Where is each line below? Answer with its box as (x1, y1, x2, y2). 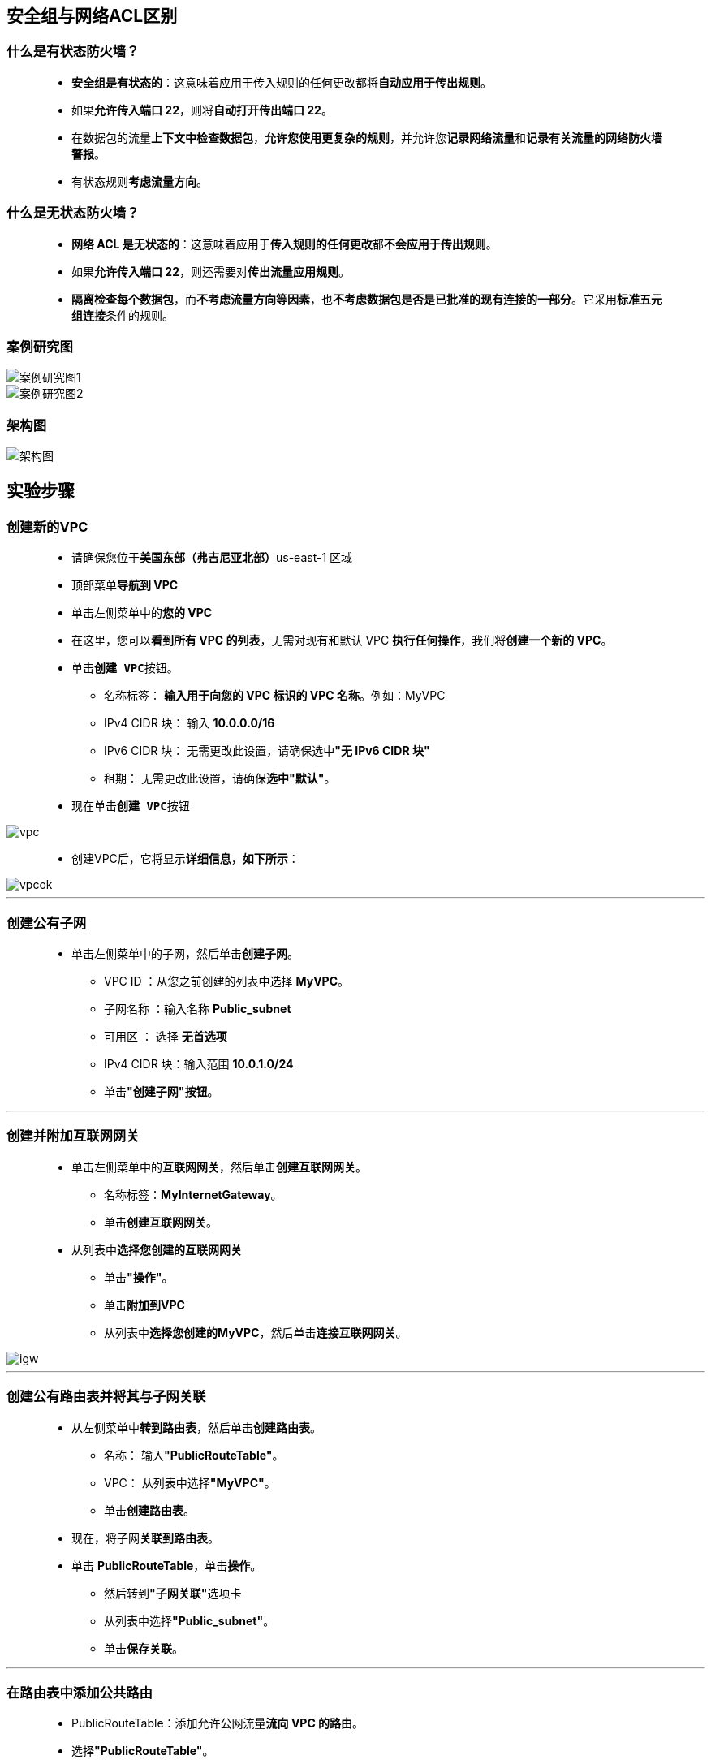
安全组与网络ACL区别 (6, 6, 178, 26)
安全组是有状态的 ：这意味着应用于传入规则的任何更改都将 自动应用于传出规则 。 (71, 75, 492, 89)
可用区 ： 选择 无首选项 (104, 1029, 227, 1044)
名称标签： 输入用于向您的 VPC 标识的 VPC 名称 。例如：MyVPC (104, 688, 446, 703)
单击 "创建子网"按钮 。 (104, 1085, 219, 1099)
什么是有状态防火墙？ (6, 43, 140, 60)
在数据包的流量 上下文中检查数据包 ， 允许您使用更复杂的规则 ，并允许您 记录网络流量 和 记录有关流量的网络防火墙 (71, 130, 662, 144)
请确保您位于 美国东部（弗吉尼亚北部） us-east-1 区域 (71, 550, 353, 565)
